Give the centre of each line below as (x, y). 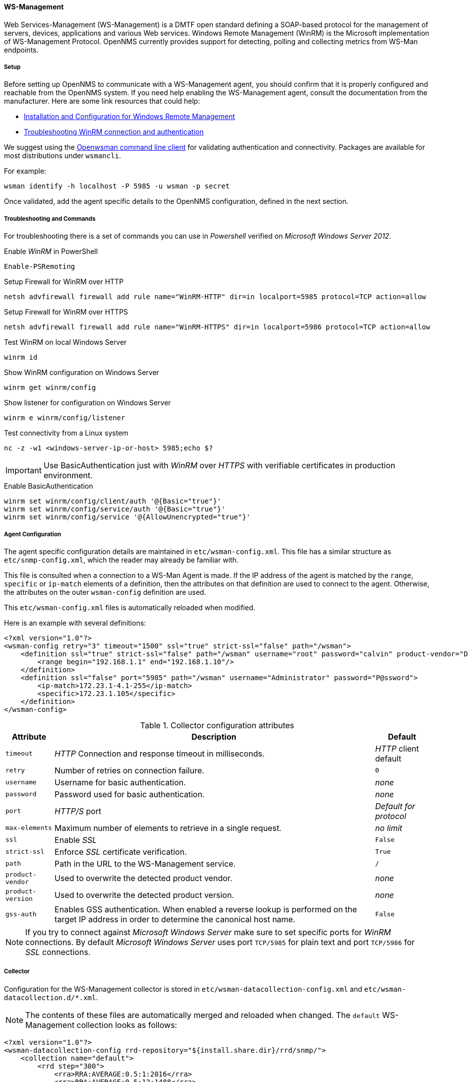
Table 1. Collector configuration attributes (217, 725)
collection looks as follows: (127, 1025)
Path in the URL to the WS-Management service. (145, 863)
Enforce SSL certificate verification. (121, 852)
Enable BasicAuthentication (49, 486)
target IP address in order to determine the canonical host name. (175, 919)
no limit (389, 828)
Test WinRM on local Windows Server (65, 342)
